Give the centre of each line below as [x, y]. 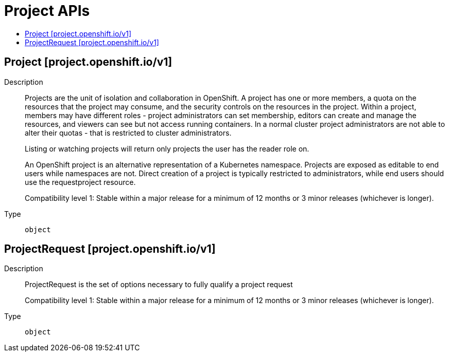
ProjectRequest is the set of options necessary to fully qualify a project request [159, 285]
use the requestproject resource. [80, 182]
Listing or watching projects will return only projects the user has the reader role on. [167, 148]
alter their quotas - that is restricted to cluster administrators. [128, 133]
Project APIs [47, 11]
